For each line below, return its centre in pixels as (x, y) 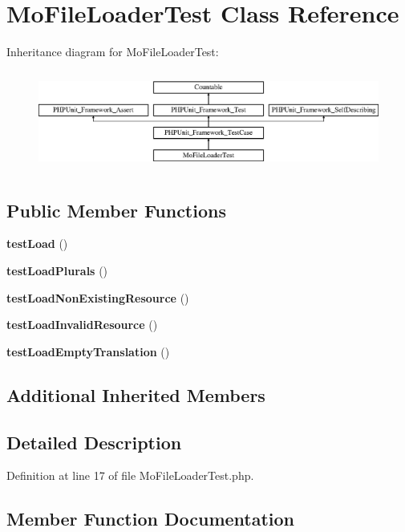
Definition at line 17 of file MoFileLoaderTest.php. (130, 475)
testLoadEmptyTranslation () (88, 351)
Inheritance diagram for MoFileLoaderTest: (113, 52)
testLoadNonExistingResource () (98, 297)
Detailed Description (94, 442)
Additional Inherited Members (136, 394)
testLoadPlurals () (57, 270)
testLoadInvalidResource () (82, 325)
